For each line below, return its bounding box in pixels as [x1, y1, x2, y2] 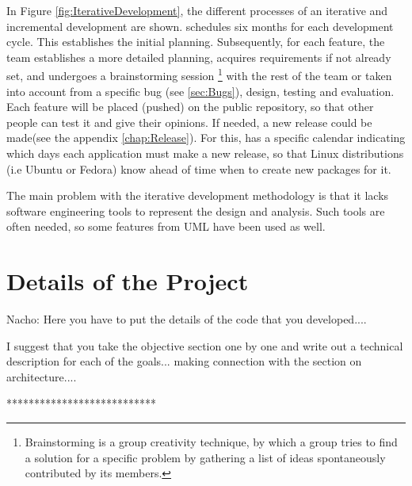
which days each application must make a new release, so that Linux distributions [6, 145, 404, 161]
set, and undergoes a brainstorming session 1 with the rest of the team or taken [6, 65, 392, 84]
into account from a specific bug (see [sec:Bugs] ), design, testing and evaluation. [6, 82, 395, 99]
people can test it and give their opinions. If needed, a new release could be [6, 113, 372, 130]
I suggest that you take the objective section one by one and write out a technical [6, 337, 403, 354]
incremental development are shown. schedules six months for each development [6, 17, 394, 34]
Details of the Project [6, 265, 249, 297]
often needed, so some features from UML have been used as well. [6, 218, 326, 235]
